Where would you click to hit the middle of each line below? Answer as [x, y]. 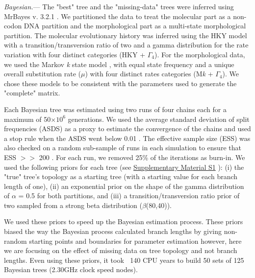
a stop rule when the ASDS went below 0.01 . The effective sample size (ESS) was [127, 138]
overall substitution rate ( [42, 74]
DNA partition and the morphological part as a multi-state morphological [135, 26]
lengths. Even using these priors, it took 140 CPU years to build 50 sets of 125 [124, 260]
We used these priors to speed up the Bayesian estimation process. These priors [124, 221]
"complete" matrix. [32, 93]
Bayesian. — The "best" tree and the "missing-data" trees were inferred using [119, 6]
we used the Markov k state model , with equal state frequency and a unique [119, 64]
